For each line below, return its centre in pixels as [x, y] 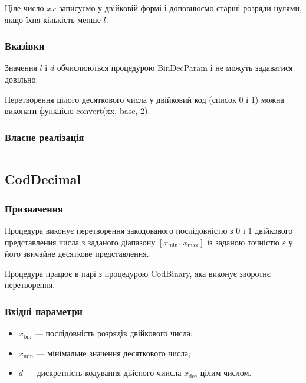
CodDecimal [43, 179]
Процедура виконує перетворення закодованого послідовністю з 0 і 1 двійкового [149, 230]
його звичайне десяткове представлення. [77, 253]
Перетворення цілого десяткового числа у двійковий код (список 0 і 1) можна [144, 99]
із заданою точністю [243, 242]
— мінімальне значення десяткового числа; [113, 353]
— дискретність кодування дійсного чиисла [103, 373]
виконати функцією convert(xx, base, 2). [78, 111]
